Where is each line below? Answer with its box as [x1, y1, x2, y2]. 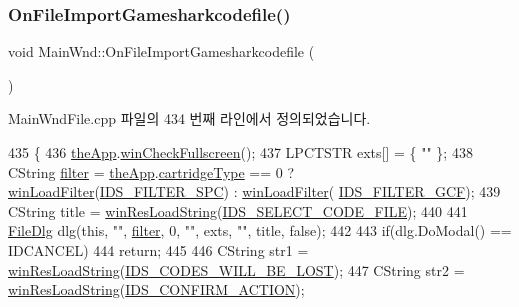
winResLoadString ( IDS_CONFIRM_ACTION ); [8, 279, 305, 300]
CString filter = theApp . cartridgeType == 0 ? [8, 161, 295, 182]
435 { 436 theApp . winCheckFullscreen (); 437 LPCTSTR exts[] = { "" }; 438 [8, 142, 473, 162]
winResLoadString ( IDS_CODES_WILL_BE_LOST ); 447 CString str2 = [8, 259, 465, 280]
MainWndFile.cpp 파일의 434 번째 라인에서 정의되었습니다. [8, 108, 371, 129]
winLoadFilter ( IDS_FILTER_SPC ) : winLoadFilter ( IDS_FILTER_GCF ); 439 [8, 181, 501, 202]
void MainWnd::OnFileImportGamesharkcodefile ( [8, 41, 315, 62]
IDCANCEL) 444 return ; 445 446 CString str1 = [8, 239, 309, 260]
